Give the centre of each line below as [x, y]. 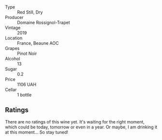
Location [14, 38]
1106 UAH [27, 84]
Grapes [12, 48]
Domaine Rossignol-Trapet [44, 22]
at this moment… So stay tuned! [37, 132]
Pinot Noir [27, 53]
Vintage [13, 28]
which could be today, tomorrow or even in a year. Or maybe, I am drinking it [81, 127]
